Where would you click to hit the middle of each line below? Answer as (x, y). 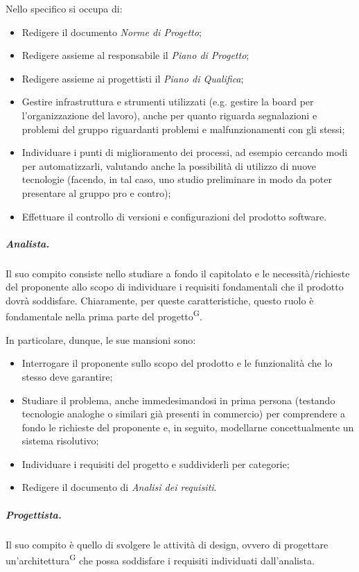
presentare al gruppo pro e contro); (96, 192)
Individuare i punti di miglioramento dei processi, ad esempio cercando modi (185, 152)
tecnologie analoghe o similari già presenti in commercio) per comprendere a (184, 414)
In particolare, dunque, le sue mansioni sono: (101, 339)
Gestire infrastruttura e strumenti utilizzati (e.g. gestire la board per (168, 102)
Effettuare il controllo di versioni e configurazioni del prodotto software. (174, 216)
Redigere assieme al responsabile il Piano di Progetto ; (135, 55)
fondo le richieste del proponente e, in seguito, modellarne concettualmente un (188, 427)
